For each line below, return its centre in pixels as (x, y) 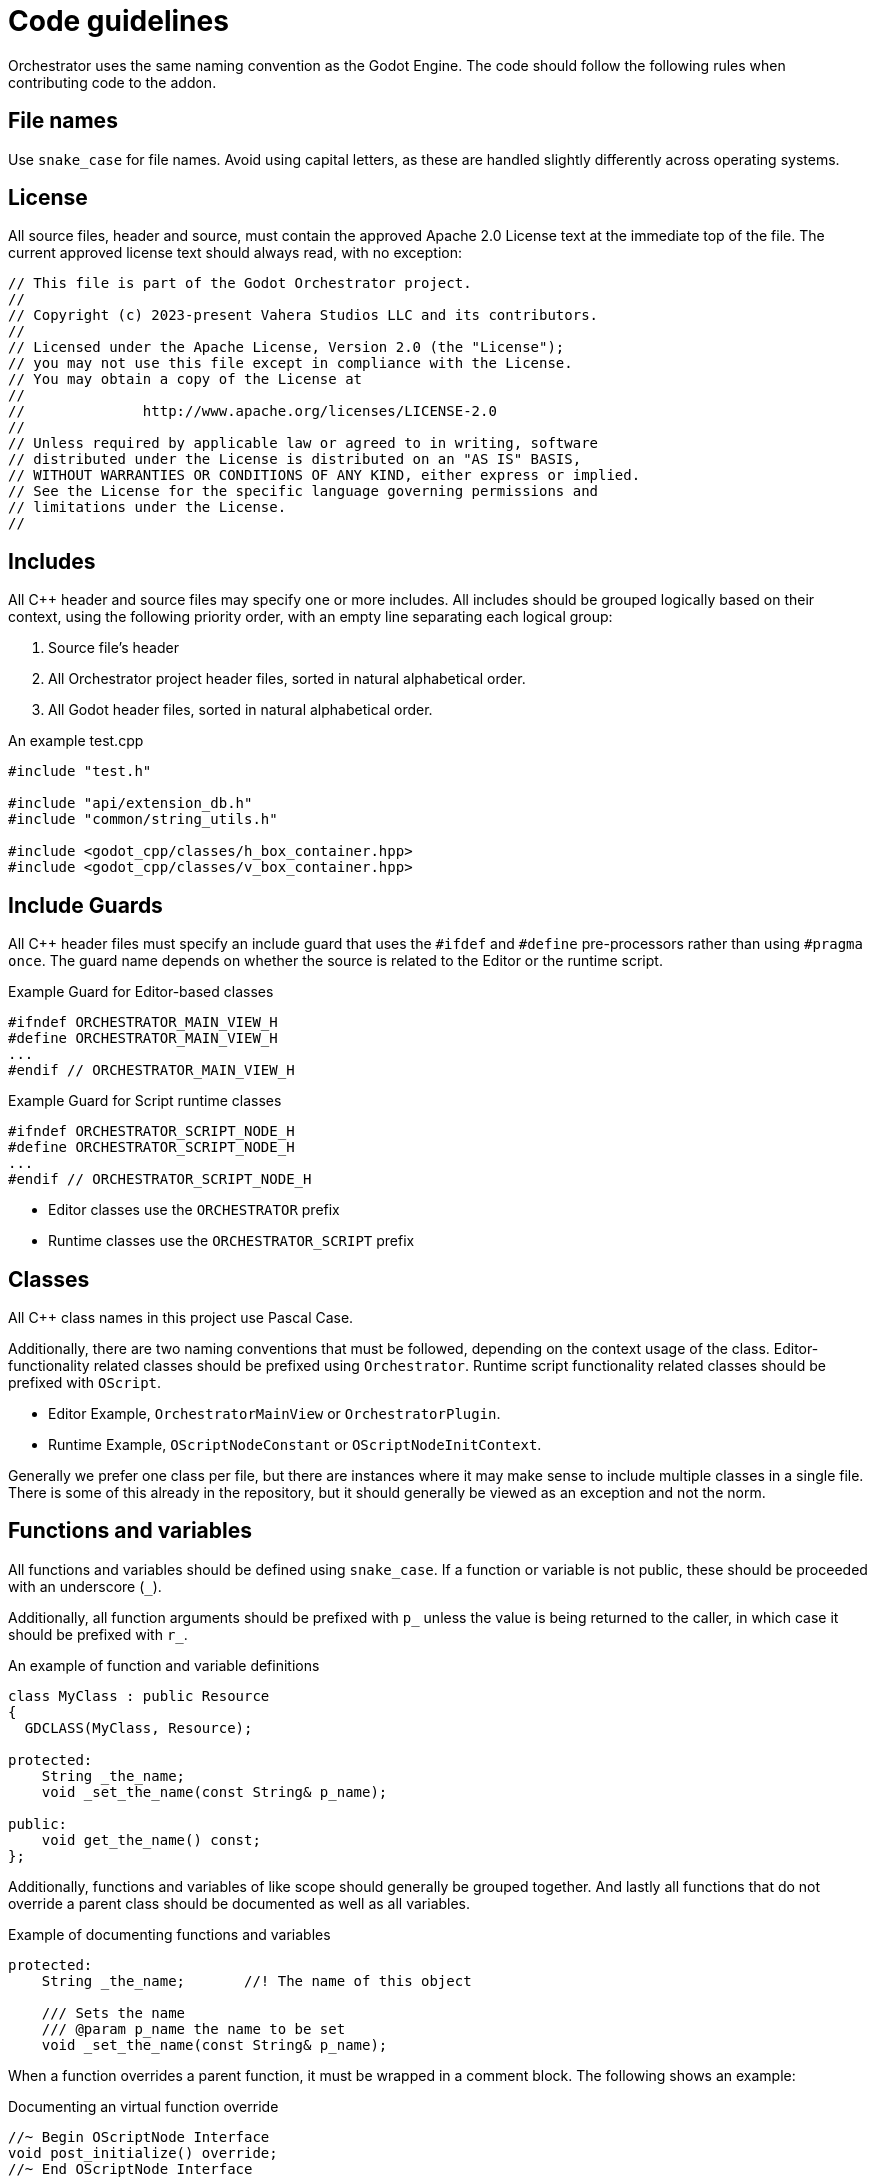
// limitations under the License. (147, 507)
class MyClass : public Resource (139, 1695)
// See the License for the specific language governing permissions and (303, 491)
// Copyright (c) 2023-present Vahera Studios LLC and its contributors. (303, 315)
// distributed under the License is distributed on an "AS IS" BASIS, (295, 459)
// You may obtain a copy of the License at (185, 379)
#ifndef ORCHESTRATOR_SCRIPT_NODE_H (151, 1131)
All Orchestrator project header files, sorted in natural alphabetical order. (287, 679)
